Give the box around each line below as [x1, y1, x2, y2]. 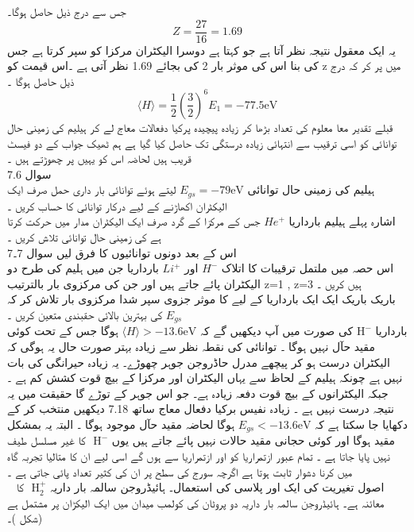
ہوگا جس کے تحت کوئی [7, 322, 118, 339]
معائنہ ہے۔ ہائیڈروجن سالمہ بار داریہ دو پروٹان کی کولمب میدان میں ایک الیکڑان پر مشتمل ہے [7, 494, 385, 511]
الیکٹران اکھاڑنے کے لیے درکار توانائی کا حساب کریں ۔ [7, 197, 227, 214]
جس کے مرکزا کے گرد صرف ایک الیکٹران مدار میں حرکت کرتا [7, 213, 261, 229]
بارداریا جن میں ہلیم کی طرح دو [7, 260, 159, 276]
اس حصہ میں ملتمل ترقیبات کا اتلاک [221, 260, 394, 276]
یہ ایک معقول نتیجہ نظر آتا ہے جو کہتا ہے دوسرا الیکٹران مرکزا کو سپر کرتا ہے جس [7, 41, 396, 58]
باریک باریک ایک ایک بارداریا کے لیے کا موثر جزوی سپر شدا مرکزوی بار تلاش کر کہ [7, 291, 396, 307]
